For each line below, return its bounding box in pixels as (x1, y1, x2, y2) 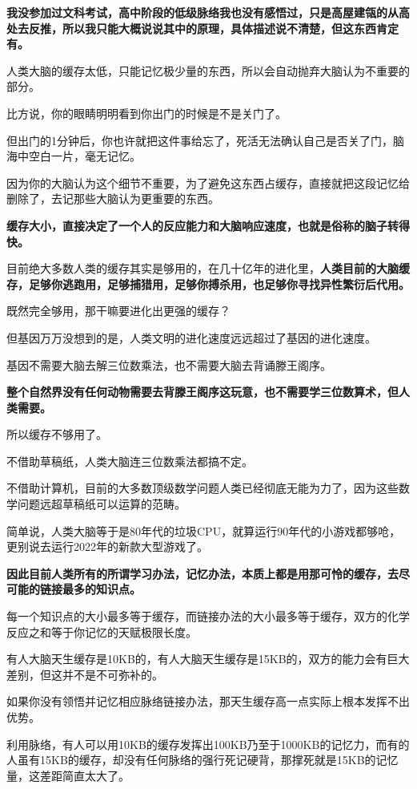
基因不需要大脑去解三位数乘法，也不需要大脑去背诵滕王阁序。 (6, 356, 331, 373)
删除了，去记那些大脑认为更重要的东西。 (6, 190, 219, 207)
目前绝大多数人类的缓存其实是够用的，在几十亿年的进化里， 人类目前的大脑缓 (6, 260, 410, 277)
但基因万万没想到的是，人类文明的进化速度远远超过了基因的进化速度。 (6, 329, 376, 346)
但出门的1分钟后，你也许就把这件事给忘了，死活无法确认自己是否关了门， (6, 131, 393, 148)
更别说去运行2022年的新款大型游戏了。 (6, 538, 208, 555)
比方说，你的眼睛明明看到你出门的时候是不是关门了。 (6, 104, 287, 121)
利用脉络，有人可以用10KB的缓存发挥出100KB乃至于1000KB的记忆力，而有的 (6, 735, 410, 752)
